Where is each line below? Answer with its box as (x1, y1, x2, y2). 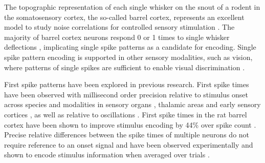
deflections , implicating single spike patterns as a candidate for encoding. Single (4, 42, 256, 52)
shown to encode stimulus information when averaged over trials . (4, 149, 210, 160)
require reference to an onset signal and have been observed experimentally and (4, 139, 253, 150)
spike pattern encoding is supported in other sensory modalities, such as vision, (4, 51, 253, 62)
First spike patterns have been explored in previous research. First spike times (4, 79, 249, 90)
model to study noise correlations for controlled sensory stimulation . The (4, 22, 235, 32)
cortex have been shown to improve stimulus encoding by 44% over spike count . (4, 119, 256, 130)
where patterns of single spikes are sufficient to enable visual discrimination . (4, 62, 245, 72)
